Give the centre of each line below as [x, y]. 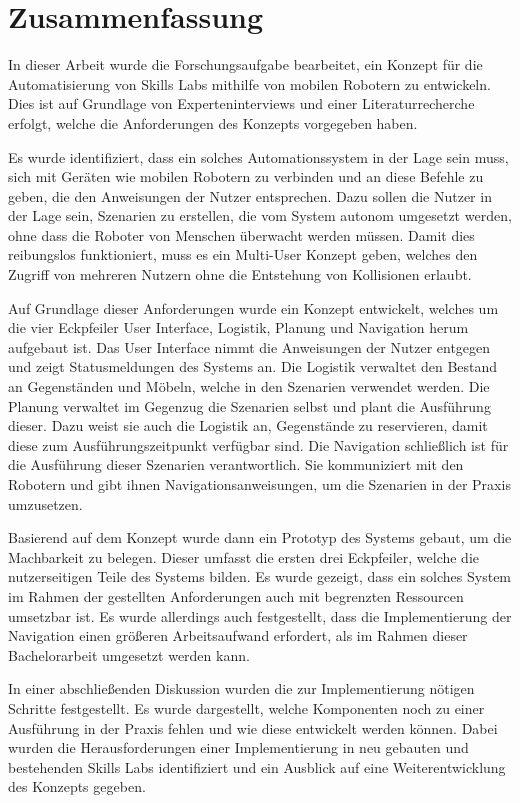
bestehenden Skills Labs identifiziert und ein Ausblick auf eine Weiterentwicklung [257, 766]
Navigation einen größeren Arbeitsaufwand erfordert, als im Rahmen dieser [238, 635]
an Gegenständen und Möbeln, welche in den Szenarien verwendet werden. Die [249, 386]
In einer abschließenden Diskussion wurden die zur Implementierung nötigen [241, 688]
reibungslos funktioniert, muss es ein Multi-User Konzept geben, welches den [243, 254]
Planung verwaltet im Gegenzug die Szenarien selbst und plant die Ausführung [249, 405]
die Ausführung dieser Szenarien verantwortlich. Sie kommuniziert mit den [236, 464]
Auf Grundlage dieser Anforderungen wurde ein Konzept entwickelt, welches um [253, 307]
